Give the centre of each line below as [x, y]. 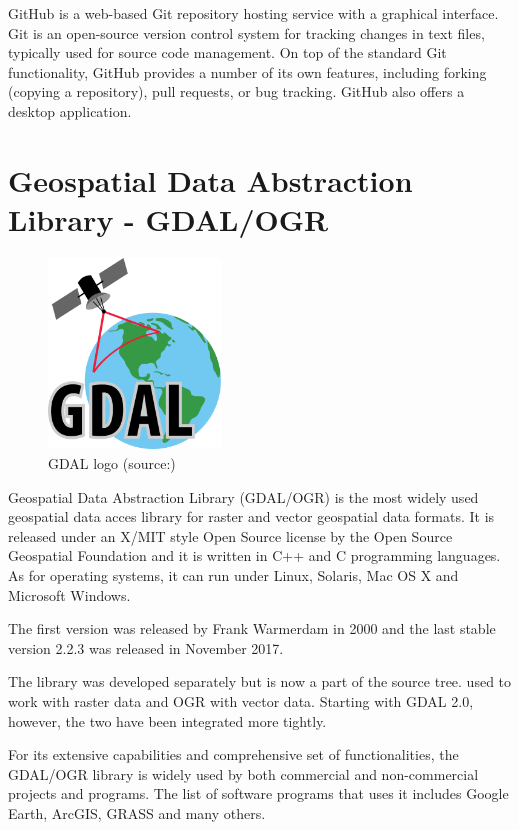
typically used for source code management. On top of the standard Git [227, 52]
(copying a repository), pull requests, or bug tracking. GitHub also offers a [236, 91]
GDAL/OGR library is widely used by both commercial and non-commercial [243, 773]
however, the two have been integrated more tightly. [167, 720]
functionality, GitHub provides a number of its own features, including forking [247, 71]
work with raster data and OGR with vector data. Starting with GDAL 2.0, [241, 700]
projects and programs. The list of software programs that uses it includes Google [258, 793]
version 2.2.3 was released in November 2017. [146, 647]
